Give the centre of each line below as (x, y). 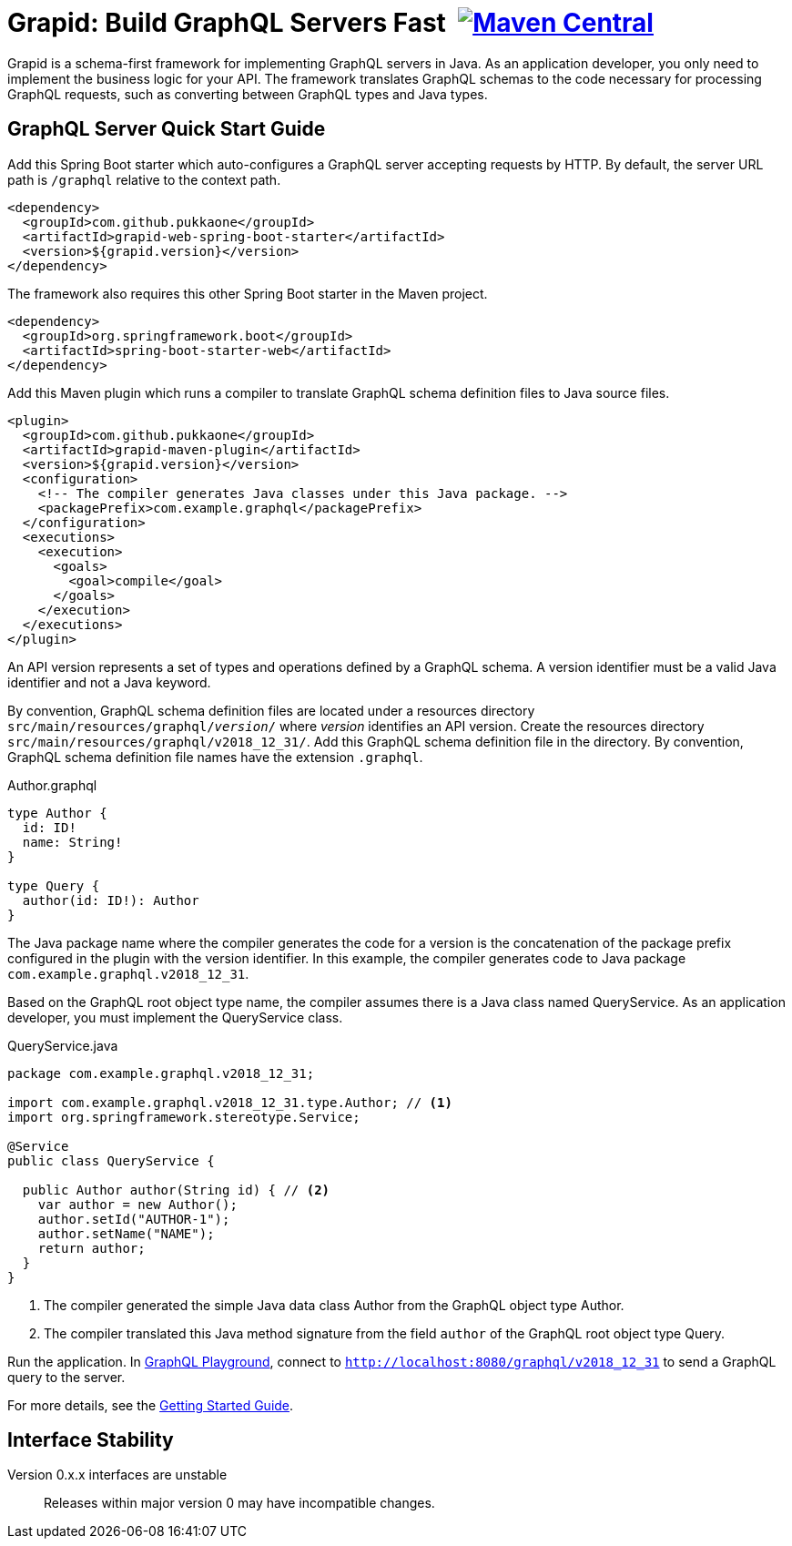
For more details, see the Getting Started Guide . (151, 1405)
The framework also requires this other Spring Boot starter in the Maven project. (248, 293)
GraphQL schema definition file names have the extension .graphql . (215, 757)
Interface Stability (91, 1440)
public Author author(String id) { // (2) (176, 1190)
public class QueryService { (111, 1160)
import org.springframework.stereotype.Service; (184, 1117)
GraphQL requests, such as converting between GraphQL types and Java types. (248, 94)
